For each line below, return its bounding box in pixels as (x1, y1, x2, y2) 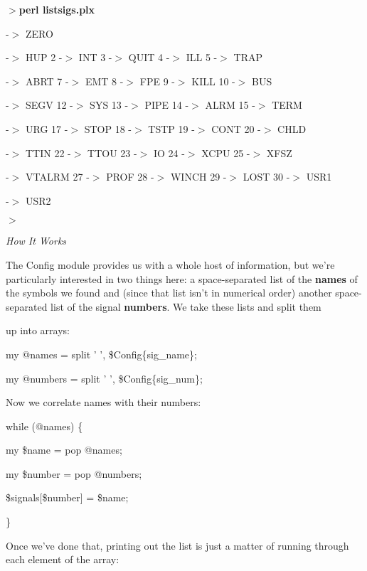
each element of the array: (6, 552, 119, 567)
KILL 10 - (191, 73, 235, 88)
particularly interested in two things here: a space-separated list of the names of (6, 271, 358, 286)
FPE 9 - (139, 73, 175, 88)
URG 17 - (25, 121, 68, 136)
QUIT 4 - (128, 50, 170, 65)
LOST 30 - (243, 169, 290, 184)
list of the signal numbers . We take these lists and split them (50, 299, 321, 314)
